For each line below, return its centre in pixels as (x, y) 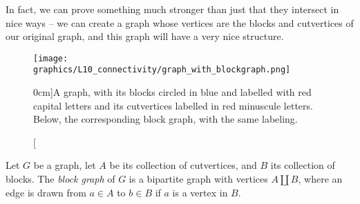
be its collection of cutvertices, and (183, 165)
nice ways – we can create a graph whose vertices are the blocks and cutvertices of (180, 22)
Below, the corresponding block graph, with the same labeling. (165, 119)
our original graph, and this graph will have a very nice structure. (145, 36)
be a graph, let (65, 165)
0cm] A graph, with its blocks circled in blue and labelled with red (172, 92)
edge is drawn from (46, 192)
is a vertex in (200, 192)
